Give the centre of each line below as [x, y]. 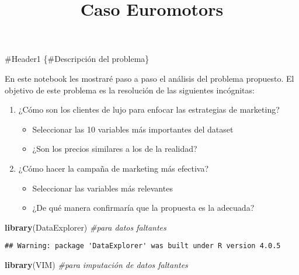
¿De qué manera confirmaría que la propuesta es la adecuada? [143, 208]
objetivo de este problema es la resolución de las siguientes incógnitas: [130, 90]
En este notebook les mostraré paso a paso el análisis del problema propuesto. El [149, 78]
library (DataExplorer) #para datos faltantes [86, 227]
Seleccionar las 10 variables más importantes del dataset [133, 129]
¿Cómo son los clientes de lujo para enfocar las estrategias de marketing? [149, 109]
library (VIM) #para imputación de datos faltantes [96, 264]
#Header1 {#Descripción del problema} [77, 59]
